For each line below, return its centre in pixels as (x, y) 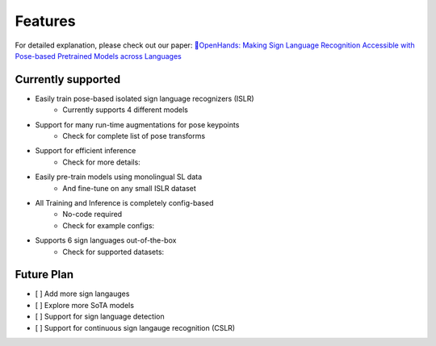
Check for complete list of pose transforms (134, 136)
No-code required (92, 215)
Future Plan (44, 275)
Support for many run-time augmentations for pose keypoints (137, 124)
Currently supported (68, 79)
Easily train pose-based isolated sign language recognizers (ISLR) (145, 98)
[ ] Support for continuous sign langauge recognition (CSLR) (135, 327)
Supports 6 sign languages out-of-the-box (106, 240)
